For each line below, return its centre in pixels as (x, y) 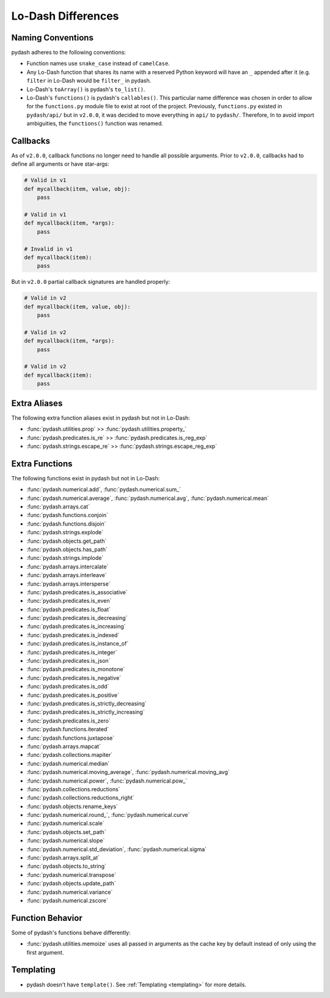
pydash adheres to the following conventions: (69, 53)
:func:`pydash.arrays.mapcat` (64, 746)
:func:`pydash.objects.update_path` (71, 884)
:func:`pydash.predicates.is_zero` (68, 721)
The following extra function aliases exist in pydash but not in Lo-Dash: (101, 418)
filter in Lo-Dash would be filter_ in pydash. (89, 81)
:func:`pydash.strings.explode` (65, 532)
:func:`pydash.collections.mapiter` (70, 755)
